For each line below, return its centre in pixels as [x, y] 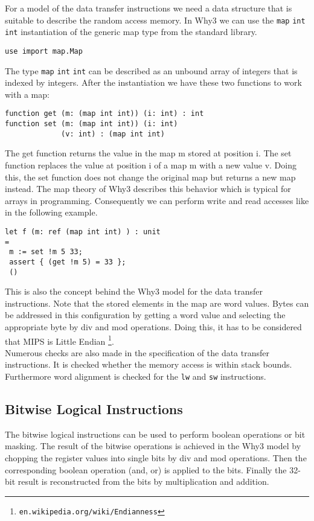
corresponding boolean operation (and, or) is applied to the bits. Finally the [146, 469]
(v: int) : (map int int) [113, 134]
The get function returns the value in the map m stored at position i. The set [148, 153]
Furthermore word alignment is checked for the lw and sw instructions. [136, 376]
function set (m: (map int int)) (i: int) [91, 124]
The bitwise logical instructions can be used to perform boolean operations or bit [155, 434]
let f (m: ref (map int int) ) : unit [83, 232]
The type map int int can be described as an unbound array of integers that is [151, 70]
